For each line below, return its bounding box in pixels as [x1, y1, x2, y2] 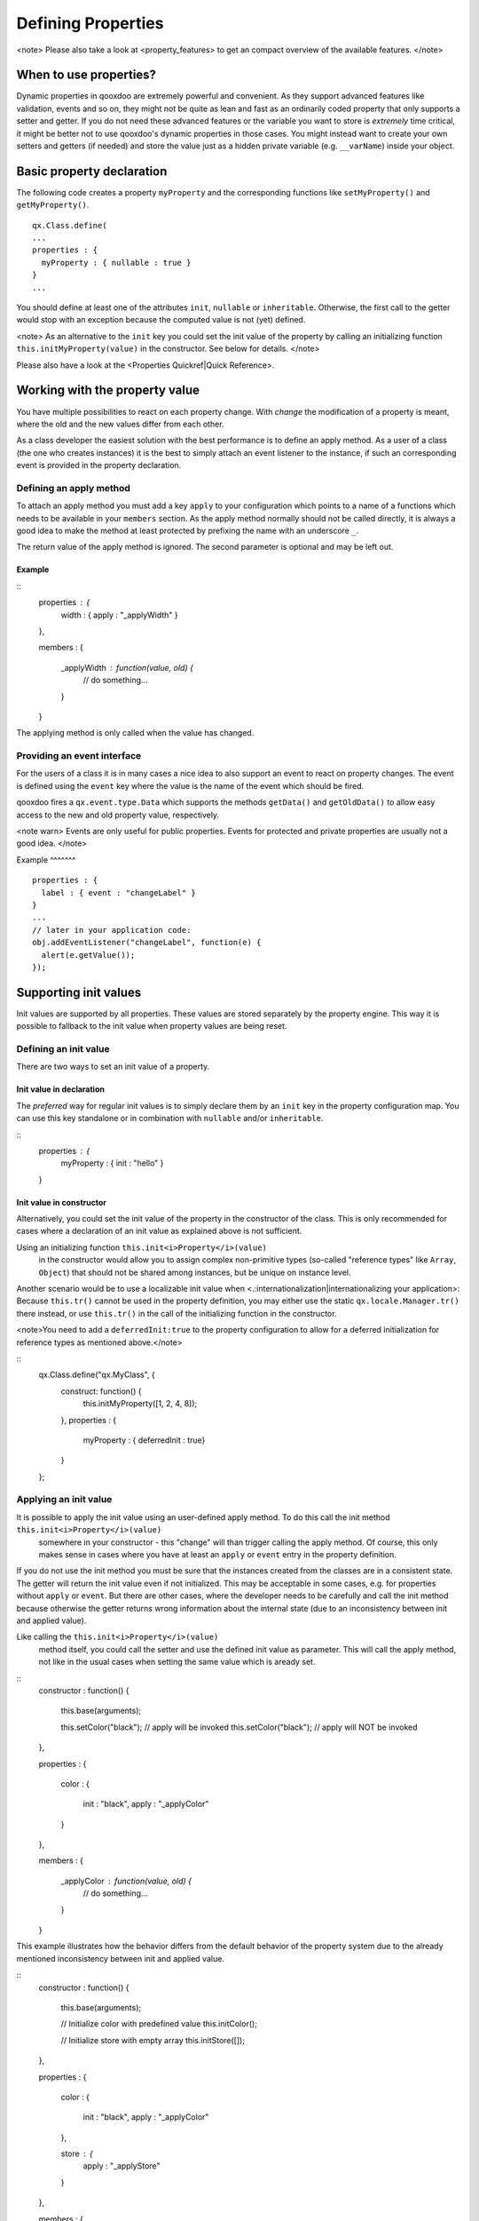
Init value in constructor [16, 1197, 106, 1207]
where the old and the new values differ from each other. [16, 418, 225, 429]
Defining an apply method [16, 482, 130, 494]
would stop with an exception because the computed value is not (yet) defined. [16, 314, 306, 325]
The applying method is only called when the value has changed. [16, 728, 255, 738]
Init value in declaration [16, 1084, 106, 1095]
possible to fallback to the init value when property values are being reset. [16, 1021, 287, 1031]
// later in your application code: [32, 925, 192, 935]
